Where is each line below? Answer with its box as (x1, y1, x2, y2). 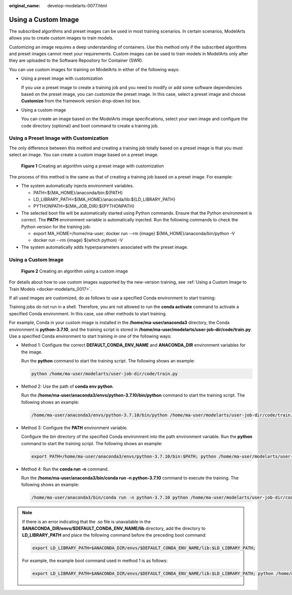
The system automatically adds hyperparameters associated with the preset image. (21, 244, 188, 250)
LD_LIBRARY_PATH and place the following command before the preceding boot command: (22, 532, 207, 538)
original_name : (9, 3, 40, 8)
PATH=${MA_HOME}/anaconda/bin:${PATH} (33, 190, 123, 196)
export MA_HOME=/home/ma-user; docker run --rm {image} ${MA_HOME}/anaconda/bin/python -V (33, 231, 236, 236)
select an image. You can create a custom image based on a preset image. (9, 152, 159, 158)
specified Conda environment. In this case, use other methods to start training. (9, 310, 167, 316)
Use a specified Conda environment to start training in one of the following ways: (9, 333, 172, 339)
